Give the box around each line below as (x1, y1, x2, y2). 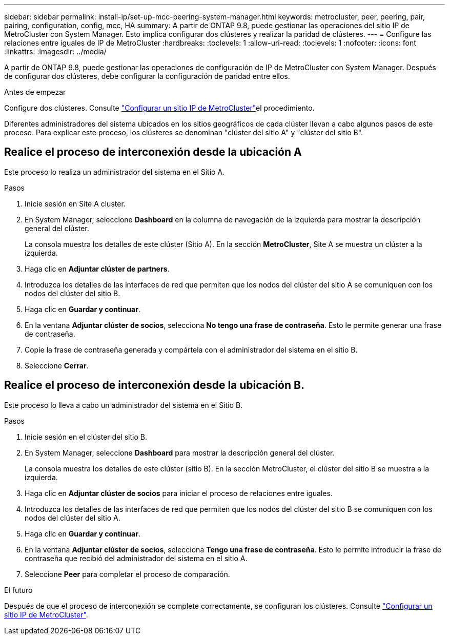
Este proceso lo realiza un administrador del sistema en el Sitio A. (4, 167, 225, 176)
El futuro (4, 585, 33, 594)
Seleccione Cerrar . (25, 361, 89, 370)
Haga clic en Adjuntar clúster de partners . (25, 264, 170, 273)
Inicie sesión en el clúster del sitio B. (25, 432, 147, 441)
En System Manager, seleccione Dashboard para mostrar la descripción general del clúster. (25, 448, 335, 457)
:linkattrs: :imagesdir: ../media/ (4, 47, 107, 56)
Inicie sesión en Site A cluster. (25, 199, 126, 208)
